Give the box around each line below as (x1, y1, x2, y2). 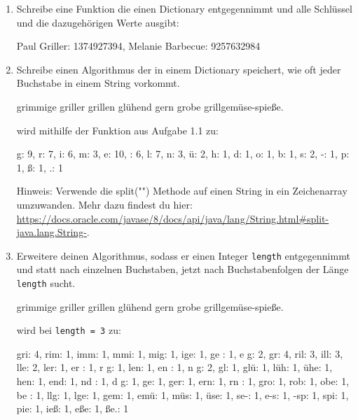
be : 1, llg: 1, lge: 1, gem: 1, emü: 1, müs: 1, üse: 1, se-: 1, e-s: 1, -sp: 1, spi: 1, (16, 387, 349, 402)
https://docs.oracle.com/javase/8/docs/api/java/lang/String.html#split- (16, 211, 329, 225)
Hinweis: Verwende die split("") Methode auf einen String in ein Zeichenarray (16, 183, 347, 198)
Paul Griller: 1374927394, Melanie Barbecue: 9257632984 (16, 38, 261, 53)
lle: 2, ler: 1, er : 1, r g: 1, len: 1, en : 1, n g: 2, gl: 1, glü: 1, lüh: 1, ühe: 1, (16, 360, 333, 374)
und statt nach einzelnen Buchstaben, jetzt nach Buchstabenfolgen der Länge (16, 262, 349, 276)
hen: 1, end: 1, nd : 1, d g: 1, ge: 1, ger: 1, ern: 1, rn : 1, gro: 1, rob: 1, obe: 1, (16, 374, 350, 388)
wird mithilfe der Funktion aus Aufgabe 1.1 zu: (16, 122, 219, 137)
